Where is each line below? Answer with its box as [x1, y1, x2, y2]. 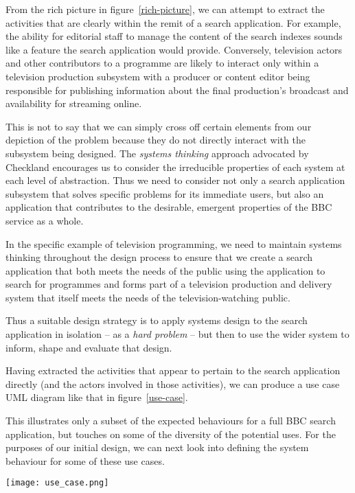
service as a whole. [5, 213, 84, 227]
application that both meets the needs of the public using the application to [5, 263, 325, 277]
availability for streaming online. [5, 96, 142, 111]
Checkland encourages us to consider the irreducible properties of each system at [5, 159, 345, 174]
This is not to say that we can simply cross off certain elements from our [5, 119, 312, 133]
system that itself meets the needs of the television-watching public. [5, 290, 290, 304]
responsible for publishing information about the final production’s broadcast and [5, 82, 349, 97]
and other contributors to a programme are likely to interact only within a [5, 56, 319, 70]
